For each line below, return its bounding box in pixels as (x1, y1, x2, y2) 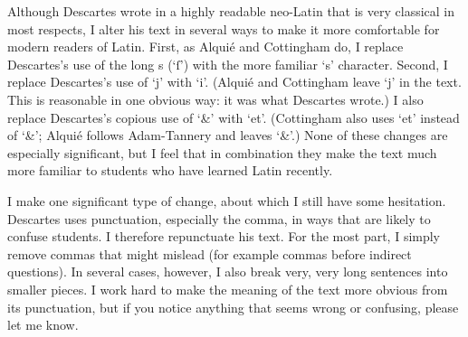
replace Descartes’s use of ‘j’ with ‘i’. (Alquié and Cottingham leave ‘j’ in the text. (7, 72, 462, 91)
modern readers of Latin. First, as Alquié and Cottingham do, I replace (7, 37, 404, 56)
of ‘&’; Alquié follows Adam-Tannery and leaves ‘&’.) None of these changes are (7, 126, 448, 145)
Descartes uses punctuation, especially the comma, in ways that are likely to (7, 209, 431, 228)
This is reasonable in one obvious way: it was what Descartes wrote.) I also (7, 89, 424, 108)
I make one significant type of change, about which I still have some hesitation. (7, 191, 446, 210)
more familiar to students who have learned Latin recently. (7, 161, 333, 180)
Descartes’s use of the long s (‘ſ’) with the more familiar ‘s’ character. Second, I (7, 54, 448, 73)
